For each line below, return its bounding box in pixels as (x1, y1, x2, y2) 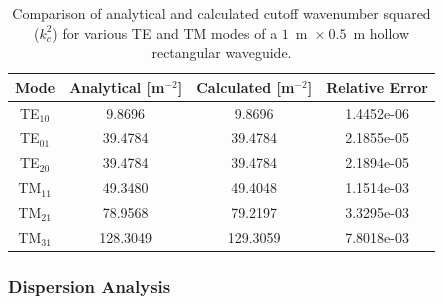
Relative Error (326, 76, 428, 97)
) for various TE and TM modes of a (52, 22, 278, 43)
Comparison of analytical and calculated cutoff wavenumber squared (12, 3, 431, 23)
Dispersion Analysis (8, 273, 171, 298)
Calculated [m (196, 76, 295, 97)
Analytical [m (69, 76, 165, 97)
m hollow (353, 22, 410, 43)
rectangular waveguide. (151, 42, 292, 63)
